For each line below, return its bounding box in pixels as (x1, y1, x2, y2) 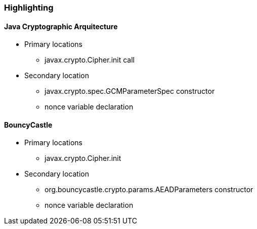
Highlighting (4, 3, 54, 13)
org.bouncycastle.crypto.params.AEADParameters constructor (45, 185, 253, 194)
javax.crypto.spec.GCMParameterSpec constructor (45, 87, 215, 96)
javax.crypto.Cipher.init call (45, 55, 135, 65)
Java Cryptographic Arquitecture (4, 22, 118, 31)
